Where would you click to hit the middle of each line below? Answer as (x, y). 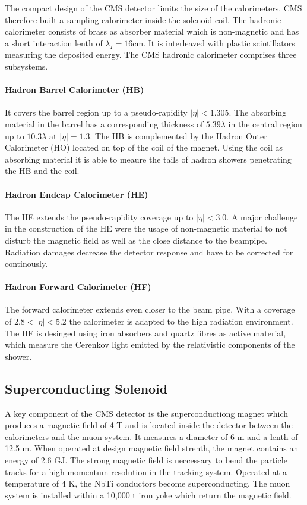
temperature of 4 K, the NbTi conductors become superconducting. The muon (148, 483)
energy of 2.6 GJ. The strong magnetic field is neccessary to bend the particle (146, 460)
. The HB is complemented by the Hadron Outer (178, 135)
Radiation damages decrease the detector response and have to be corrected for (149, 252)
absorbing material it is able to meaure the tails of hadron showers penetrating (148, 159)
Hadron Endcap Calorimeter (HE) (77, 194)
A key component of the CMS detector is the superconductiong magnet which (146, 413)
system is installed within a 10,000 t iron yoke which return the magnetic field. (148, 495)
